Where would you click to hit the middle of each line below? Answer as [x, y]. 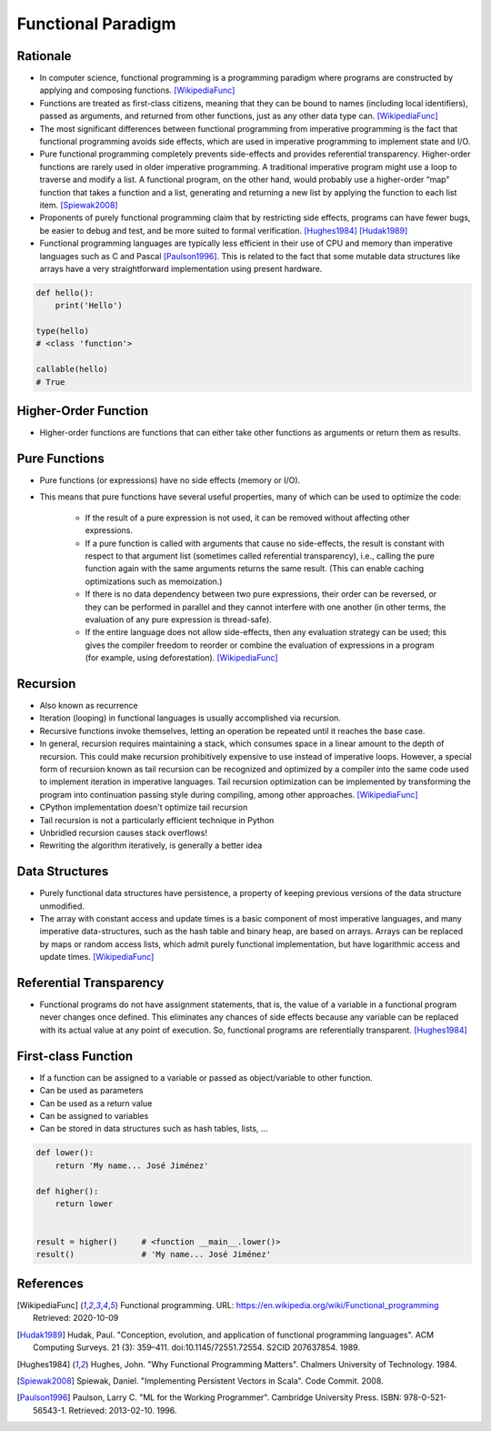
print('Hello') [89, 306]
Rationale [44, 56]
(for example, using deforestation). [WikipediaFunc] [181, 658]
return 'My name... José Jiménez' [132, 1165]
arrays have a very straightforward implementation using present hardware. [181, 268]
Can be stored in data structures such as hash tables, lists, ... [154, 1129]
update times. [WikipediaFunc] [97, 957]
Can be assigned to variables [94, 1115]
